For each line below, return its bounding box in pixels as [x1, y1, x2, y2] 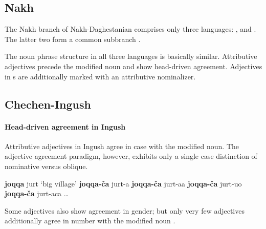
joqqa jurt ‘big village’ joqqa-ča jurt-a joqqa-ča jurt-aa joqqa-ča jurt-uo [5, 178, 242, 189]
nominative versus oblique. [5, 160, 88, 171]
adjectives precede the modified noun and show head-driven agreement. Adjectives [5, 60, 262, 71]
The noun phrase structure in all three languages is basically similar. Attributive [5, 51, 257, 61]
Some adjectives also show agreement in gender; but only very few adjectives [5, 205, 245, 216]
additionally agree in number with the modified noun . [5, 215, 175, 226]
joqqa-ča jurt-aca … [5, 188, 69, 199]
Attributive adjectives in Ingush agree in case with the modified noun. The [5, 140, 239, 151]
